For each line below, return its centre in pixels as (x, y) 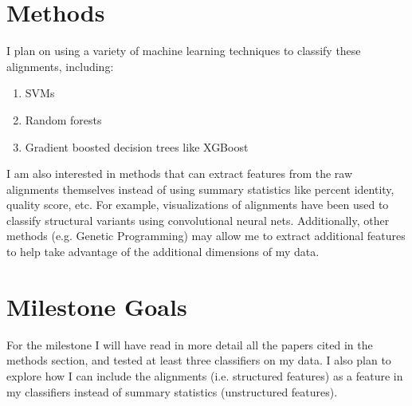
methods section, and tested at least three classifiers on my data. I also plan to (199, 360)
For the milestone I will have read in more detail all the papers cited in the (190, 344)
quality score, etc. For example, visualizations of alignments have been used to (198, 205)
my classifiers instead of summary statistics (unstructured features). (172, 391)
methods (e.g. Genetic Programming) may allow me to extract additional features (206, 236)
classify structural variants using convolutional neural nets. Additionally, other (198, 220)
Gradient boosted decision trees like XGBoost (137, 146)
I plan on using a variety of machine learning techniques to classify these (184, 51)
